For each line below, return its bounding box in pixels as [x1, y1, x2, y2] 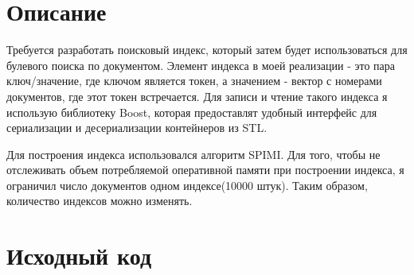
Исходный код [6, 239, 152, 272]
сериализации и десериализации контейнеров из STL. [6, 119, 268, 136]
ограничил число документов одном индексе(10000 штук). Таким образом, [6, 176, 368, 193]
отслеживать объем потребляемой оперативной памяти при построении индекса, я [6, 161, 404, 178]
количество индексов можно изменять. [6, 192, 193, 209]
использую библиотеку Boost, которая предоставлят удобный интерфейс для [6, 103, 377, 120]
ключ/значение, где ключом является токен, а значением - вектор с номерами [6, 72, 382, 89]
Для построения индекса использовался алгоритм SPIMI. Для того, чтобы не [6, 145, 381, 162]
